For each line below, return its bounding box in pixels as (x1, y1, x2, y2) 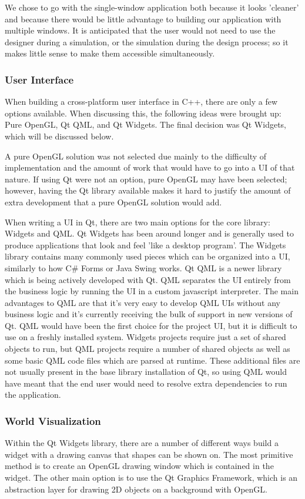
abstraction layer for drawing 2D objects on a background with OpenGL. (5, 483, 267, 495)
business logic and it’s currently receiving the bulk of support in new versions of (5, 308, 293, 320)
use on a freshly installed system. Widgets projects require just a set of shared (5, 331, 286, 343)
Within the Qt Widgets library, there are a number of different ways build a (5, 437, 279, 449)
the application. (5, 388, 61, 401)
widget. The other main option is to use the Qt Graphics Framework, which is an (5, 471, 298, 484)
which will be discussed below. (5, 129, 114, 142)
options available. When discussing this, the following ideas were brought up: (5, 107, 281, 119)
